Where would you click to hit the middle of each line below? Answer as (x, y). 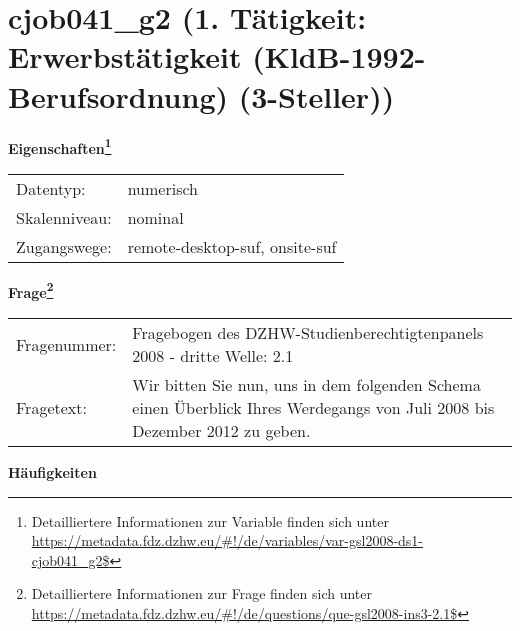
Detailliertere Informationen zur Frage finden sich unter (202, 593)
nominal (155, 217)
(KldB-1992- (339, 56)
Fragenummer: (66, 344)
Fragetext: (51, 407)
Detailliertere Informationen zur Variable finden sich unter (210, 520)
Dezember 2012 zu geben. (221, 430)
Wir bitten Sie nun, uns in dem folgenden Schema (306, 384)
